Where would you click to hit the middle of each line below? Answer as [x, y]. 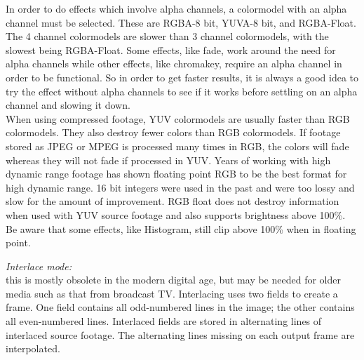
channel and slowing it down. [68, 105]
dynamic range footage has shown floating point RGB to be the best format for [176, 174]
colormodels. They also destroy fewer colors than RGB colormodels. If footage [173, 132]
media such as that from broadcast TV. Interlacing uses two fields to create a [172, 293]
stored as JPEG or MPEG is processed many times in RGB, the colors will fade [177, 146]
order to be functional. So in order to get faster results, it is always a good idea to [182, 77]
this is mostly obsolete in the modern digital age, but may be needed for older [173, 280]
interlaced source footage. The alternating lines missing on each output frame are [180, 334]
